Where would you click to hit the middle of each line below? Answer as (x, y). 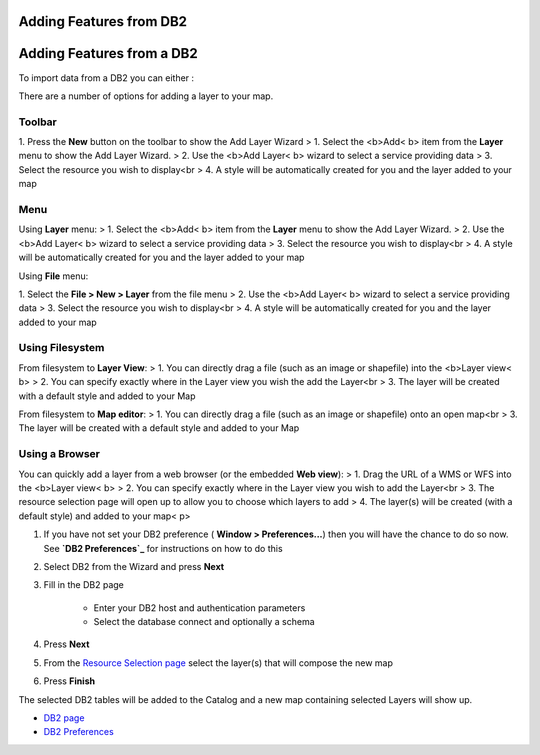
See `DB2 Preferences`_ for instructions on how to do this (163, 548)
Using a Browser (59, 454)
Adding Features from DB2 (103, 21)
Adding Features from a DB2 (108, 53)
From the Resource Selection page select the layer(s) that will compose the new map (218, 662)
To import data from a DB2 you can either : (106, 77)
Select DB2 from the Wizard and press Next (134, 566)
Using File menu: (53, 276)
